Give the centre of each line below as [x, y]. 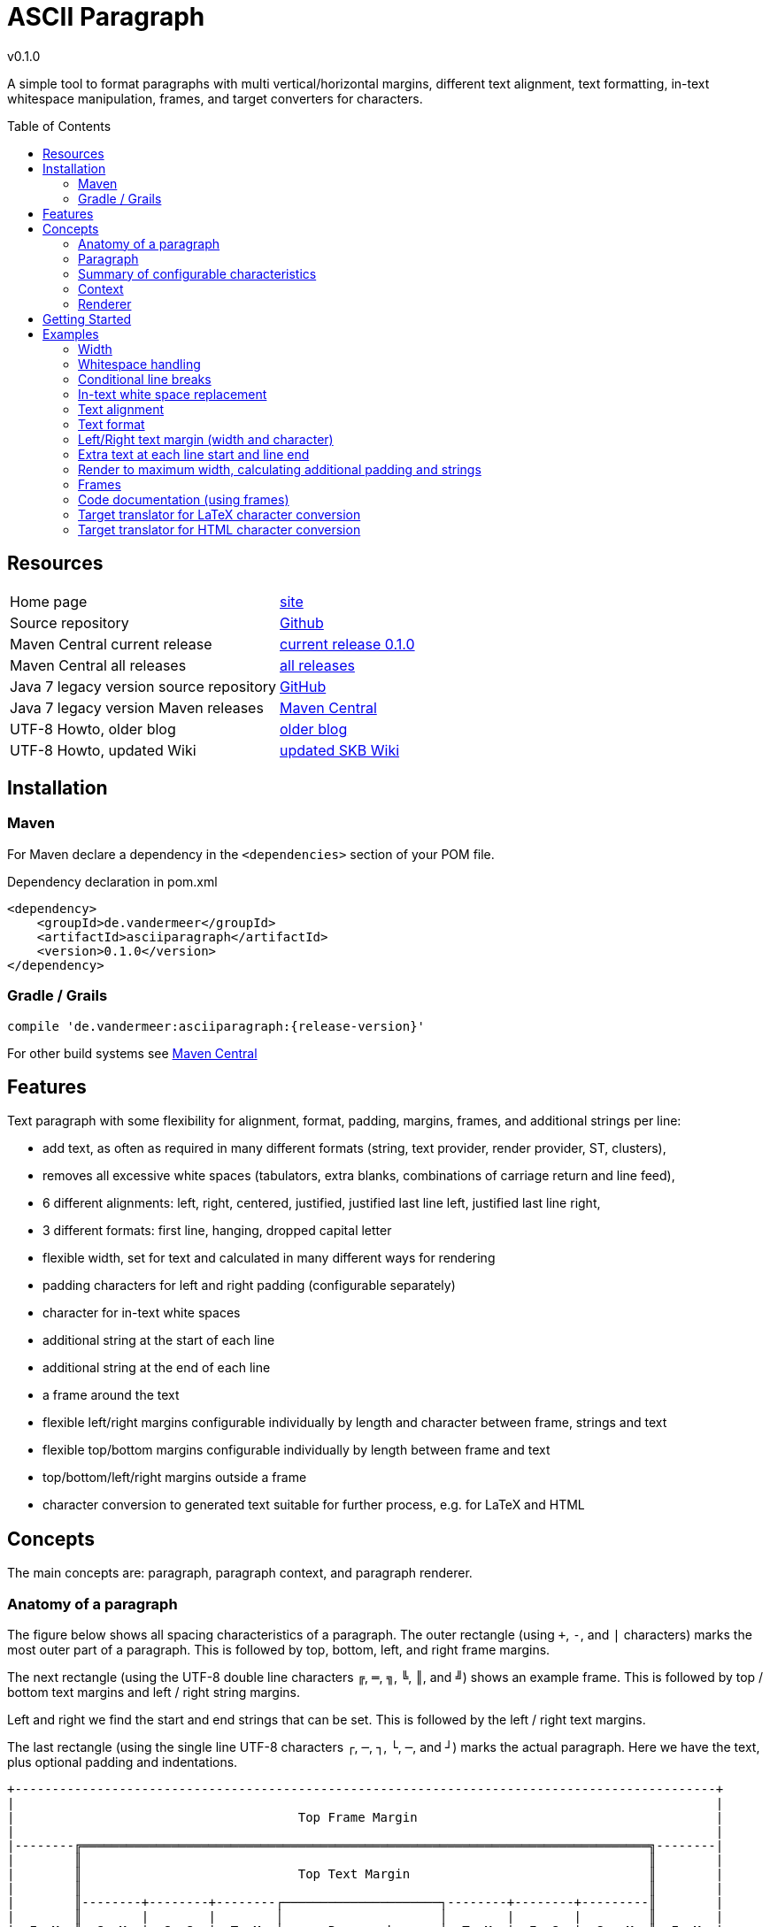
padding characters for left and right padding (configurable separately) [249, 1286]
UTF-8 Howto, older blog [93, 729]
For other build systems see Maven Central [132, 1053]
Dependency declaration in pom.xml [112, 881]
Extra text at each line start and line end [194, 454]
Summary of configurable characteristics [197, 273]
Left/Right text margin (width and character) [206, 439]
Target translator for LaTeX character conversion [219, 514]
